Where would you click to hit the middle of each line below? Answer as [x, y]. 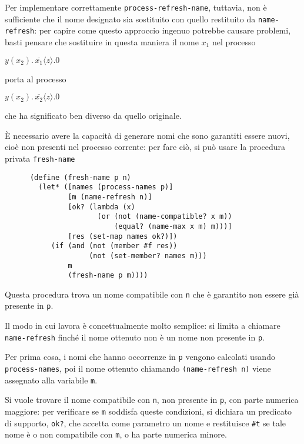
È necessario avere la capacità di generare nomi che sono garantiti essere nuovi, [147, 135]
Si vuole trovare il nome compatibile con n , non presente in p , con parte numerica [152, 400]
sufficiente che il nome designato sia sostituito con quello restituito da [130, 19]
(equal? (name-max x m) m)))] [173, 226]
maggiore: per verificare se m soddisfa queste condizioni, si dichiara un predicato [148, 411]
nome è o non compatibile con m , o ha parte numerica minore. [116, 434]
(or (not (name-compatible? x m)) [165, 217]
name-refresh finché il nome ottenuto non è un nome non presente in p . [135, 337]
